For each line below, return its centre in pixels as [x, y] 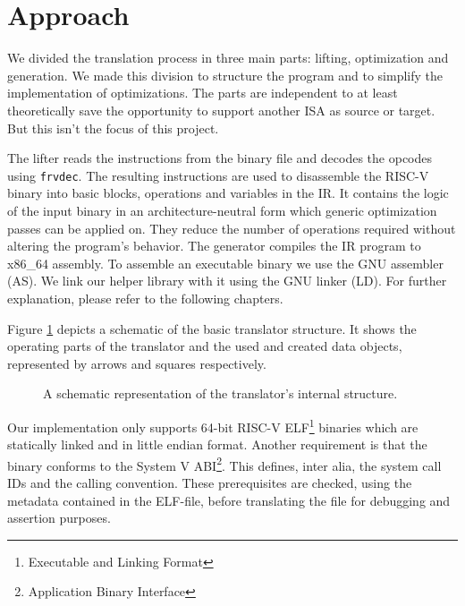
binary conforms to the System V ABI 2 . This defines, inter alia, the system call [224, 464]
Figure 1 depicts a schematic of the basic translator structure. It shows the [212, 328]
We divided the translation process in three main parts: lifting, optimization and [228, 58]
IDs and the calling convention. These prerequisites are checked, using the [210, 482]
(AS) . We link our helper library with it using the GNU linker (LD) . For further [227, 281]
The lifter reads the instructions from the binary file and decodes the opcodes [220, 158]
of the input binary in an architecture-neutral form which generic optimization [222, 210]
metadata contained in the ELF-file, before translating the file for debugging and [229, 500]
